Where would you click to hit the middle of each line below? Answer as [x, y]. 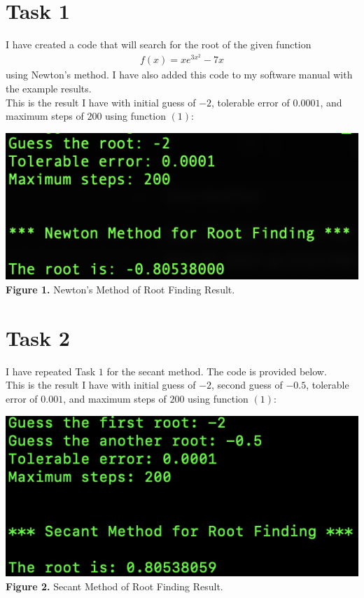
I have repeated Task [51, 371]
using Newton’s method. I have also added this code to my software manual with [179, 75]
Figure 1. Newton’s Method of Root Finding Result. [120, 290]
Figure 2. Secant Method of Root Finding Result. [114, 586]
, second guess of [247, 385]
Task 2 [38, 337]
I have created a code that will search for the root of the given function [159, 44]
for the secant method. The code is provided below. [217, 371]
